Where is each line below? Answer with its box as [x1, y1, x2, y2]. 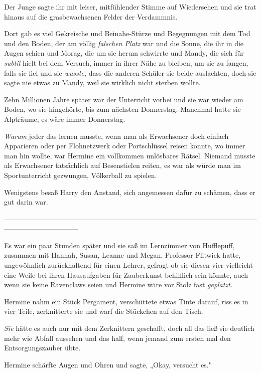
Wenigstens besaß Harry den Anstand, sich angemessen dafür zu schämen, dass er [4, 186, 255, 197]
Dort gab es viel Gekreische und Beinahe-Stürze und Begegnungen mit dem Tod [4, 28, 250, 39]
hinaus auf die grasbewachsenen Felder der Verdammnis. [4, 11, 178, 22]
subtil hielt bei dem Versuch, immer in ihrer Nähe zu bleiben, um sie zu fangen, [4, 57, 248, 68]
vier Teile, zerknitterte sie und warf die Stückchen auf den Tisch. [4, 306, 203, 316]
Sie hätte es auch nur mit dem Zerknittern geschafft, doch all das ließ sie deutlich [4, 323, 254, 333]
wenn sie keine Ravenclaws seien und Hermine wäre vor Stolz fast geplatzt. [4, 279, 233, 290]
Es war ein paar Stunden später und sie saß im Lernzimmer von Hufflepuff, [4, 240, 235, 250]
